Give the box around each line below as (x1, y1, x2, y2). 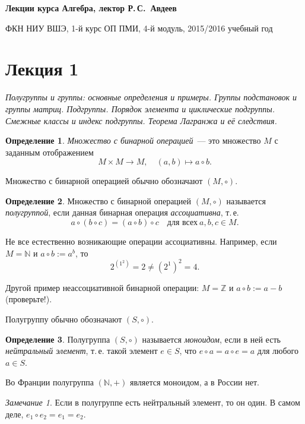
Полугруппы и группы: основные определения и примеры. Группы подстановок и (5, 91, 297, 103)
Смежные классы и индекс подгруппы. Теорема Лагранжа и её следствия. (5, 114, 277, 126)
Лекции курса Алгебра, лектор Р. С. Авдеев (5, 2, 177, 14)
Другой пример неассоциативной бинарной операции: (5, 281, 199, 293)
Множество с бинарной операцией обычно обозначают (5, 175, 203, 187)
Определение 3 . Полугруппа (5, 333, 110, 345)
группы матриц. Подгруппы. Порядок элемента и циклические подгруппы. (5, 102, 275, 115)
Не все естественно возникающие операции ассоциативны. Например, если (5, 235, 277, 248)
